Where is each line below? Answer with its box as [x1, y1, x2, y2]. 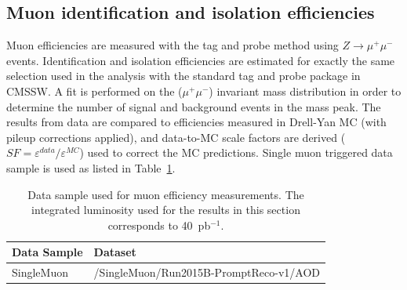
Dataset [93, 244, 136, 260]
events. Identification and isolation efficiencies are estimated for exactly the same [6, 52, 395, 68]
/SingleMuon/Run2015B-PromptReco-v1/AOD [93, 264, 321, 281]
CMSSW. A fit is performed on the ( [6, 82, 183, 99]
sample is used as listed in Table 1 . [6, 159, 176, 176]
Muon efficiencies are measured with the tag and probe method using [6, 37, 339, 53]
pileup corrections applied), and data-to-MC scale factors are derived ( [6, 129, 346, 145]
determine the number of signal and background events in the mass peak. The [6, 98, 381, 114]
